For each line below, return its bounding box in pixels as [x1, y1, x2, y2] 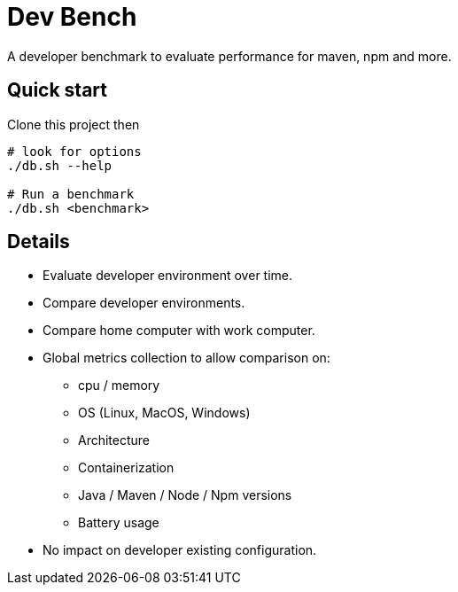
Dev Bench [7, 2, 137, 32]
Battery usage [78, 515, 159, 531]
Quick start [7, 79, 107, 102]
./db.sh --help [7, 158, 113, 173]
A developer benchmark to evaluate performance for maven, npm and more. [7, 48, 452, 64]
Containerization [78, 460, 175, 476]
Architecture [78, 432, 151, 448]
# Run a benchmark [7, 186, 135, 201]
